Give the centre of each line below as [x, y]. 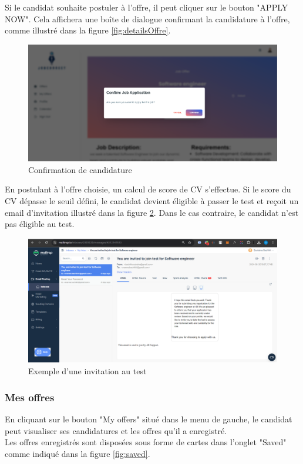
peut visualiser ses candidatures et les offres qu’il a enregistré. [116, 430]
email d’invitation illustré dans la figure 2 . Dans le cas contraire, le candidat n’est [152, 212]
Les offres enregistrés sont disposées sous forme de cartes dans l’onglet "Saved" [146, 442]
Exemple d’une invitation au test [87, 371]
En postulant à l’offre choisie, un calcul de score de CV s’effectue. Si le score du [148, 189]
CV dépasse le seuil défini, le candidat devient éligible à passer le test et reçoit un [152, 200]
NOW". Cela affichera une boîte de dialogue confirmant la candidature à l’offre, [147, 18]
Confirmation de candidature [80, 169]
